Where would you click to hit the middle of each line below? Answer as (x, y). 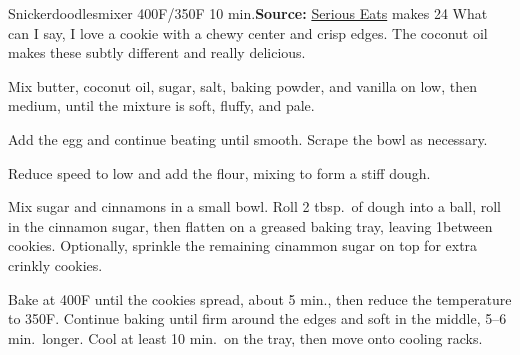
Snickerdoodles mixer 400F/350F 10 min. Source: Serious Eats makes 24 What (248, 13)
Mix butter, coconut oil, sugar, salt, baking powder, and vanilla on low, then (242, 85)
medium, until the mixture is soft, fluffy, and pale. (161, 105)
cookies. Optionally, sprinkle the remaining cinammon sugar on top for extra (243, 245)
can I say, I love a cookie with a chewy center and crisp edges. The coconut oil (248, 32)
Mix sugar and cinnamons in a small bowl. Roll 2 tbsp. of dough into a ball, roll (254, 206)
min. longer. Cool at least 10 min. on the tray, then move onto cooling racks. (245, 337)
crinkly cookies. (55, 264)
